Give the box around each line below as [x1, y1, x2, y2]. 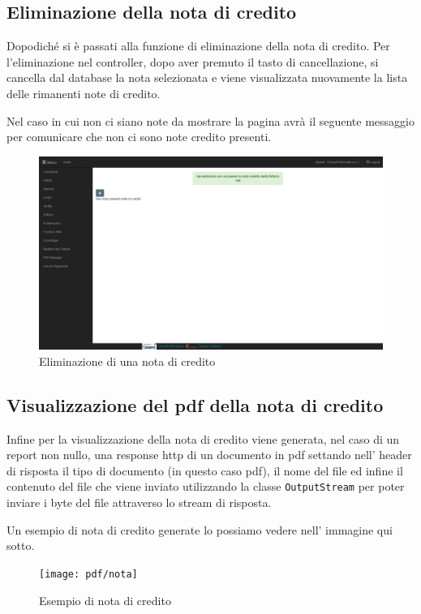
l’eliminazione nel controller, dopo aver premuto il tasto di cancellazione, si [6, 53, 379, 70]
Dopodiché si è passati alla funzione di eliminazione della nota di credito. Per [6, 37, 390, 54]
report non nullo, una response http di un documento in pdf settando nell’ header [6, 446, 412, 463]
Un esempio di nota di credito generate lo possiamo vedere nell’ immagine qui [6, 521, 393, 538]
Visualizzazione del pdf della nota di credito [6, 392, 384, 417]
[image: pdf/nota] [39, 568, 138, 580]
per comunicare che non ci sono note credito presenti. [6, 128, 272, 145]
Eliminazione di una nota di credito [39, 352, 216, 369]
